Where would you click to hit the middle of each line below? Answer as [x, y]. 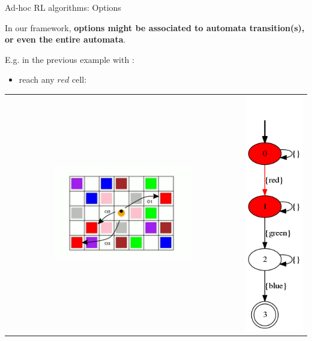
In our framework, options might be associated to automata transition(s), [155, 27]
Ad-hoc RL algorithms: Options [63, 7]
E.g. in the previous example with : [70, 59]
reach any [37, 79]
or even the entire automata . [65, 39]
